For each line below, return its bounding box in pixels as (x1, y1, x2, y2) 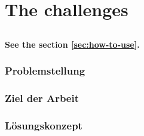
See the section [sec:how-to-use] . (5, 38, 140, 50)
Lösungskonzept (5, 118, 82, 132)
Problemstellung (5, 63, 85, 78)
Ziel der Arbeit (5, 91, 79, 106)
